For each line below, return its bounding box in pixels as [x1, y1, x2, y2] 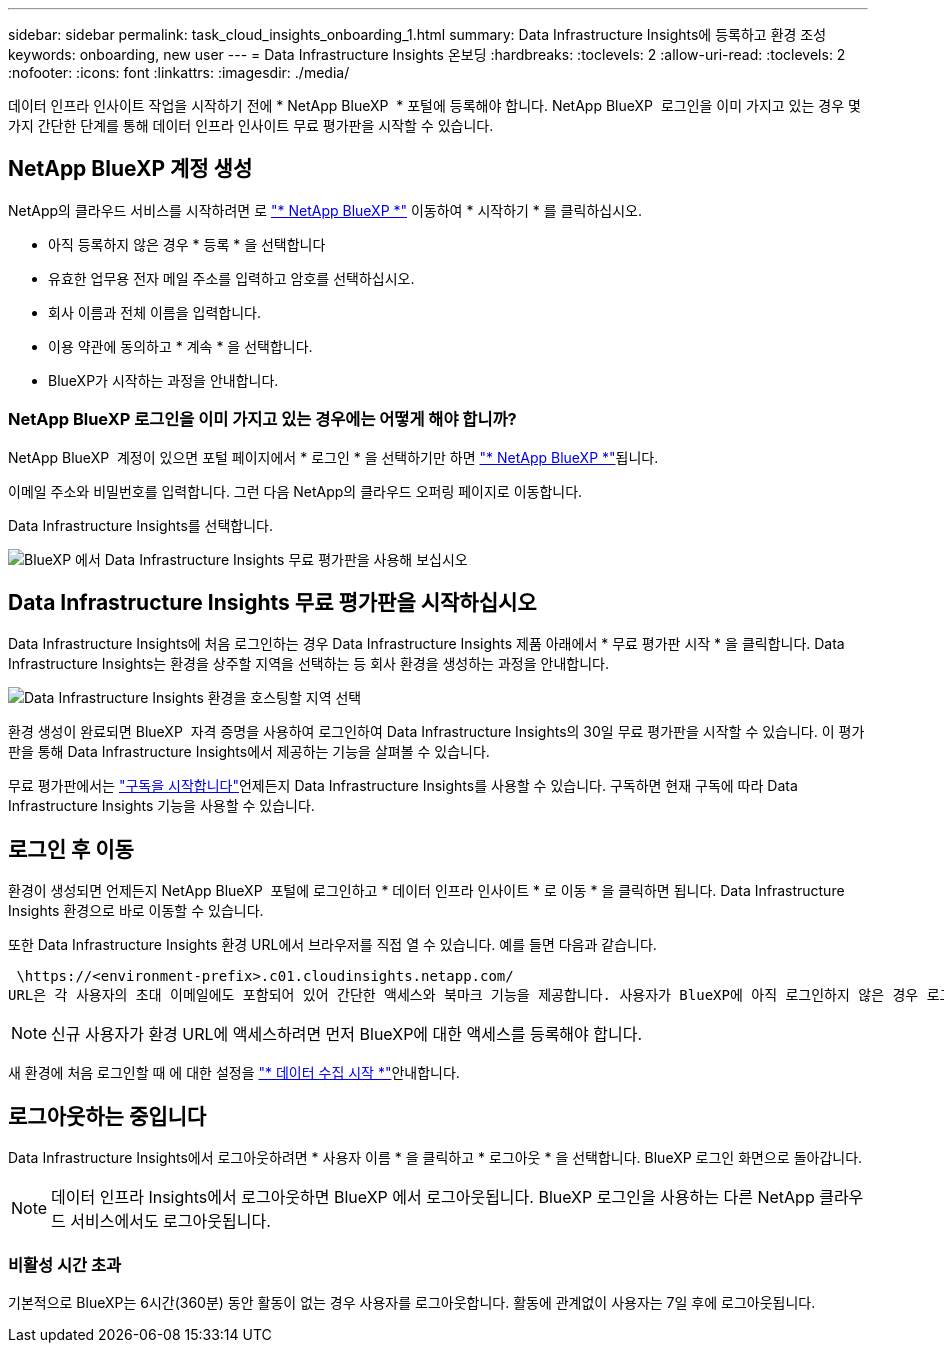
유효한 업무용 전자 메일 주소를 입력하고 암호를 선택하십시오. [48, 269, 415, 287]
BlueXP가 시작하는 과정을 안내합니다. [48, 371, 279, 389]
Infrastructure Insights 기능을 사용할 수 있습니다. [8, 797, 315, 815]
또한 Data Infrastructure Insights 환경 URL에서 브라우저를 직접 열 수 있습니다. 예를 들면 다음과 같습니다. [8, 936, 657, 954]
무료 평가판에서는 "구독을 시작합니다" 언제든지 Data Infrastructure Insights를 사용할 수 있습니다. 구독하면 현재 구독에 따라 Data [8, 777, 798, 795]
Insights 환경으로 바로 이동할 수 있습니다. [8, 902, 264, 920]
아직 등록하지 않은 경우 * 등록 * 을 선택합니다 [48, 235, 326, 253]
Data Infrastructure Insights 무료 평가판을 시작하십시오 [8, 590, 537, 616]
